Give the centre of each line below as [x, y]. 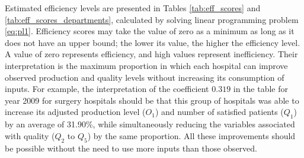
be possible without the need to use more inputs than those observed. [131, 148]
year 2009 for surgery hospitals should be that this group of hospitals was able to [152, 100]
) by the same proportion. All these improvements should [191, 135]
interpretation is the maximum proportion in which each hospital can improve [146, 65]
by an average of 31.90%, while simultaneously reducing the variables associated [150, 124]
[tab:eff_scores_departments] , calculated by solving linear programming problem [152, 19]
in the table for [261, 89]
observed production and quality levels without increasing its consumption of [145, 77]
